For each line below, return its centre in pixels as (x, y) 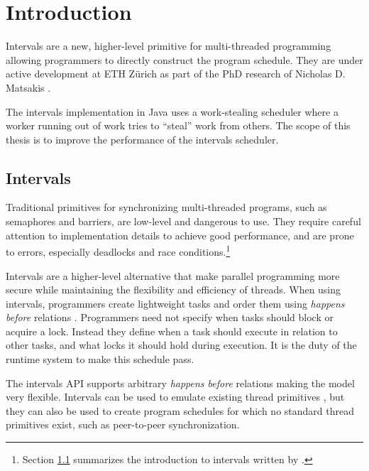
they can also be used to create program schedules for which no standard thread (180, 410)
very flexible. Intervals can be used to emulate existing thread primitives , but (175, 397)
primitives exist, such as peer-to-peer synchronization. (123, 424)
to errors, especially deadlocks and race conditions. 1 (118, 250)
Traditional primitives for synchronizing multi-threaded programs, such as (166, 207)
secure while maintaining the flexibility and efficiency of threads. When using (174, 289)
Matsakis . (28, 87)
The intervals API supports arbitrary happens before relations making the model (180, 383)
